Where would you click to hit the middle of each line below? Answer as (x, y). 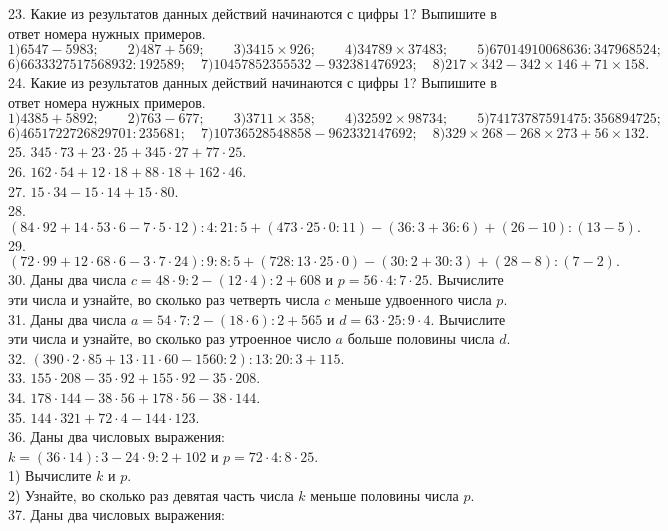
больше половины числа (421, 338)
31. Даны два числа (67, 318)
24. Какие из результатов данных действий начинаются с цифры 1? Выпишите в (252, 82)
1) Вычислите (50, 475)
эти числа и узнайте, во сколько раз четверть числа (164, 298)
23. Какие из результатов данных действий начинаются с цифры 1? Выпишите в (252, 13)
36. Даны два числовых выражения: (116, 436)
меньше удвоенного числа (413, 298)
